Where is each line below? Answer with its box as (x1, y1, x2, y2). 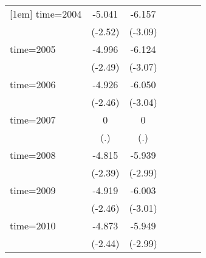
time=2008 (10, 148, 56, 162)
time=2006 (10, 77, 56, 91)
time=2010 (10, 218, 56, 232)
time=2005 (10, 42, 56, 56)
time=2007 (10, 113, 56, 127)
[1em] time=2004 (10, 7, 82, 21)
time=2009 (10, 183, 56, 197)
